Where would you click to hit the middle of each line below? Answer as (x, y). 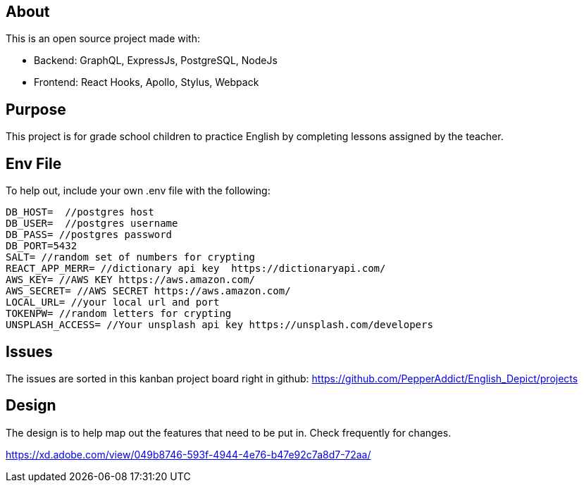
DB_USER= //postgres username (92, 224)
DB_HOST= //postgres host (80, 212)
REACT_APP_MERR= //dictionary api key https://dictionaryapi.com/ (196, 269)
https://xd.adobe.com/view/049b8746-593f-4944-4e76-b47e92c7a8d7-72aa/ (188, 454)
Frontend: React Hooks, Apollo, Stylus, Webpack (147, 82)
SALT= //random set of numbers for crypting (131, 257)
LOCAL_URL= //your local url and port (113, 302)
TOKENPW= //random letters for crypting (119, 314)
